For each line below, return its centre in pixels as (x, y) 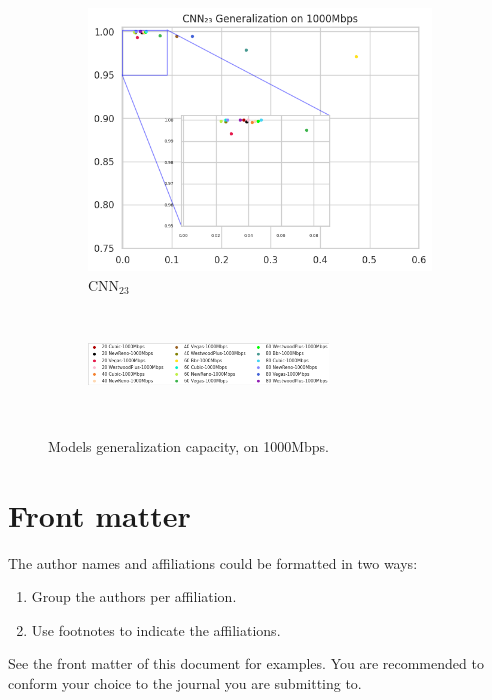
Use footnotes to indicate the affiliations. (156, 629)
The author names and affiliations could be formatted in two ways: (213, 562)
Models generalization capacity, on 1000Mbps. (188, 445)
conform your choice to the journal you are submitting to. (185, 682)
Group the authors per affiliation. (134, 596)
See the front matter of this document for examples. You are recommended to (246, 663)
